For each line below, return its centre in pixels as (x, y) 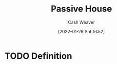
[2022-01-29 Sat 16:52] (81, 31)
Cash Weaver (81, 22)
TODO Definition (39, 56)
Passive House (81, 9)
